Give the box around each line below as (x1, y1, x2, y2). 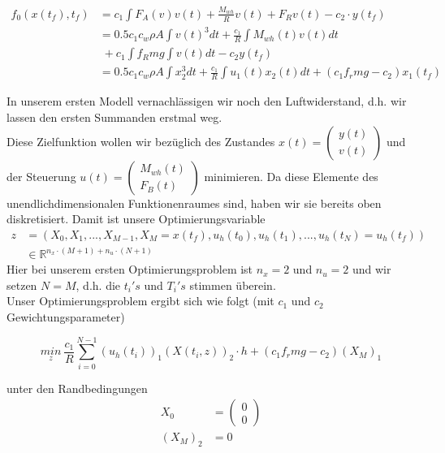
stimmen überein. (189, 276, 276, 293)
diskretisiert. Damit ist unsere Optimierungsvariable (6, 210, 266, 227)
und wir (352, 261, 391, 278)
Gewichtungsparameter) (6, 308, 125, 326)
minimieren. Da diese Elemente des (204, 167, 378, 184)
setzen (6, 276, 37, 293)
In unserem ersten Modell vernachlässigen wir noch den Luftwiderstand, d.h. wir (6, 93, 407, 110)
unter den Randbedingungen (6, 379, 148, 396)
